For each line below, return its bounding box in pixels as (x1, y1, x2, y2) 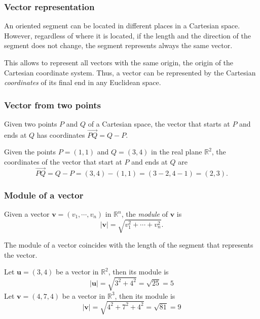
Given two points (4, 118, 57, 129)
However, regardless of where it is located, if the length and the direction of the (4, 30, 251, 41)
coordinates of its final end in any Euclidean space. (4, 77, 161, 88)
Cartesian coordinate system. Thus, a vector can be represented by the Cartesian (4, 67, 256, 77)
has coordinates (36, 129, 85, 140)
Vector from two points (4, 98, 101, 111)
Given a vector (4, 209, 50, 219)
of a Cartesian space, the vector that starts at (88, 118, 230, 129)
